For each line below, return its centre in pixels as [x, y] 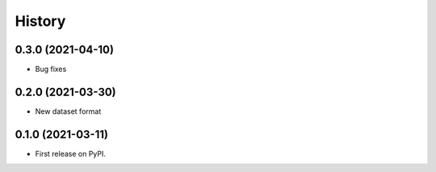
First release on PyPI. [71, 153]
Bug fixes [51, 69]
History [40, 21]
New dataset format [68, 111]
